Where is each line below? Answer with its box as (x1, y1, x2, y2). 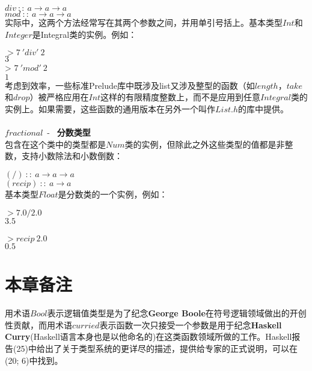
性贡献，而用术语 (5, 318, 72, 331)
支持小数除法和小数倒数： (21, 149, 123, 162)
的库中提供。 (238, 102, 289, 115)
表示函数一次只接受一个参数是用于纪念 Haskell (99, 318, 282, 331)
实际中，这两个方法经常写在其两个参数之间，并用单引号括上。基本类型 (5, 16, 283, 28)
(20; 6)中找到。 (5, 354, 63, 366)
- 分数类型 (47, 126, 91, 139)
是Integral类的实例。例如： (32, 28, 137, 40)
